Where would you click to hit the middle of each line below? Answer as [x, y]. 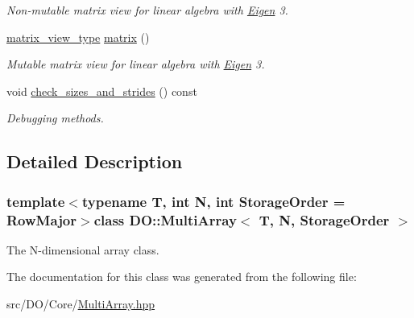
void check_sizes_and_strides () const [102, 91]
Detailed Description [95, 161]
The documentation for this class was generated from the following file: [182, 277]
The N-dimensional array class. [83, 249]
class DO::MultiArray [165, 219]
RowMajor [42, 219]
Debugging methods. [55, 118]
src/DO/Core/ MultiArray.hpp [81, 304]
